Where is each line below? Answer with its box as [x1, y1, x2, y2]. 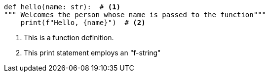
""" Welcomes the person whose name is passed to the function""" [4, 11, 267, 19]
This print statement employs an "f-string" [24, 49, 161, 57]
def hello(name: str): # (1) [4, 3, 121, 11]
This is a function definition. [24, 33, 114, 42]
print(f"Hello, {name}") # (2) [20, 19, 146, 26]
